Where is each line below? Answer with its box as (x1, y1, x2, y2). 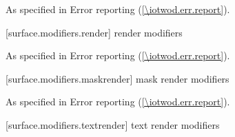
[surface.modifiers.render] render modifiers (6, 25, 183, 39)
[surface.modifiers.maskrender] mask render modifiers (6, 71, 229, 85)
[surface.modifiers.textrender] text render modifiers (6, 117, 220, 131)
